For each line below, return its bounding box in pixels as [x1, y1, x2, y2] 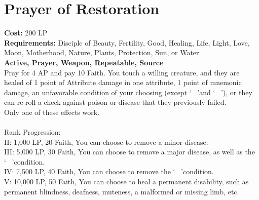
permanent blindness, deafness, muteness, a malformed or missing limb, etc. [4, 186, 239, 196]
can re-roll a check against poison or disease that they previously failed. [4, 97, 227, 107]
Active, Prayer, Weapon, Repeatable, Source [4, 57, 164, 67]
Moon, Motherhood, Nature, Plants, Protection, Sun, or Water [4, 47, 199, 58]
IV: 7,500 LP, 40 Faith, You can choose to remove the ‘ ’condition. [4, 166, 214, 177]
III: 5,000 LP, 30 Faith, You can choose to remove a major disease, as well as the [4, 146, 255, 157]
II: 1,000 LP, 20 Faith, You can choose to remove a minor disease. [4, 136, 208, 147]
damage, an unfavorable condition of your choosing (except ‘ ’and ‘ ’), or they [4, 87, 252, 97]
